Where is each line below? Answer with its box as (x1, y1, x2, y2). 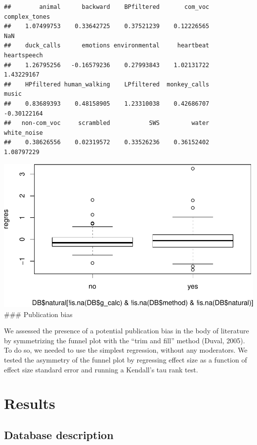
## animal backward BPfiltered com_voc (4, 3, 210, 10)
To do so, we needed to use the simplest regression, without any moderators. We (4, 345, 248, 355)
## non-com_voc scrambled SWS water (4, 120, 210, 127)
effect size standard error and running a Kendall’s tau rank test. (4, 364, 198, 374)
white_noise (4, 129, 43, 136)
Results (4, 393, 55, 413)
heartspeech (4, 51, 43, 59)
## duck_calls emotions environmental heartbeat (4, 42, 210, 49)
